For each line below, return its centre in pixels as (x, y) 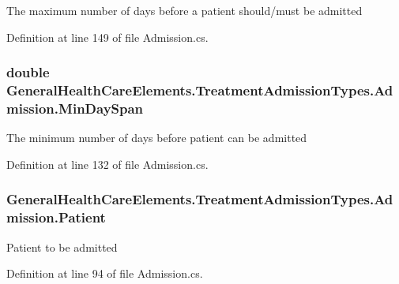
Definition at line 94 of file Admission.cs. (105, 273)
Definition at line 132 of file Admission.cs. (107, 164)
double (28, 72)
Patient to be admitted (62, 247)
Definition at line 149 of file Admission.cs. (107, 37)
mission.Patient (56, 217)
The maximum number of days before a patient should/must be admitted (184, 10)
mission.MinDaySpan (75, 108)
